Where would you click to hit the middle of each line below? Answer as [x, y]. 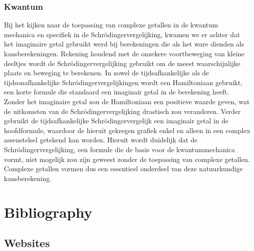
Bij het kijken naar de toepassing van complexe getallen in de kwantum [111, 25]
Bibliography [48, 212]
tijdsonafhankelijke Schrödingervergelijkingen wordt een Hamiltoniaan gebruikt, [123, 82]
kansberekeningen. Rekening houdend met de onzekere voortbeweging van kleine [124, 53]
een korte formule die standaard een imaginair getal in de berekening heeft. [116, 92]
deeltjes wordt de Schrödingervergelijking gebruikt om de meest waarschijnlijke [122, 63]
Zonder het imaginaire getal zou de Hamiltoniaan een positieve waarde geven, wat [127, 101]
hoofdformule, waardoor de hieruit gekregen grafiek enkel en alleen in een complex [127, 130]
